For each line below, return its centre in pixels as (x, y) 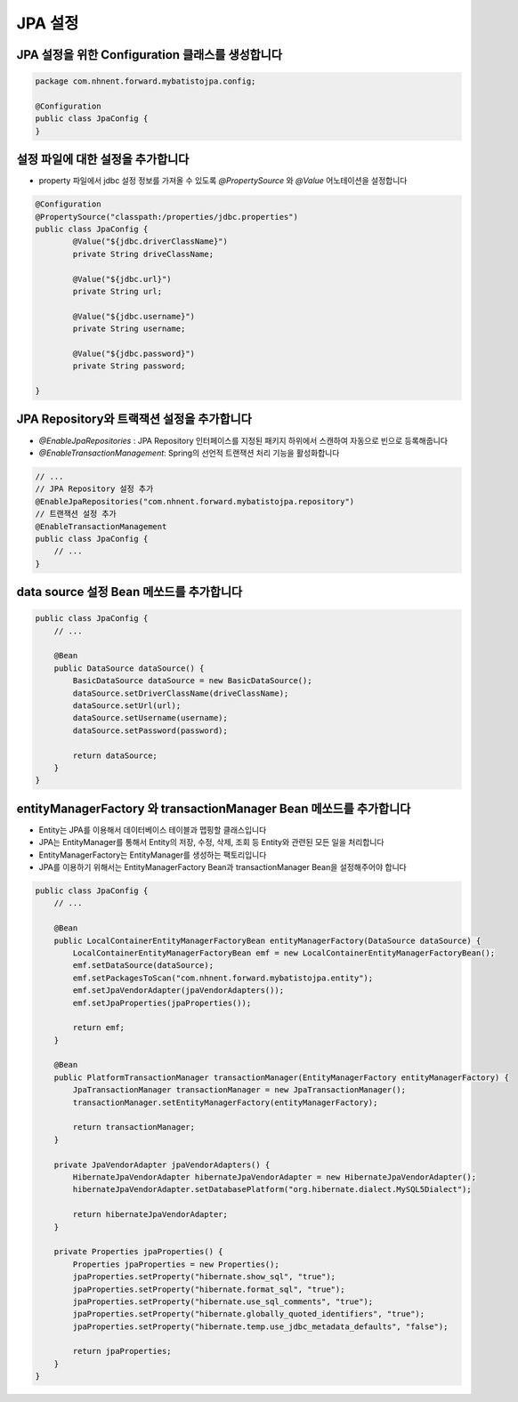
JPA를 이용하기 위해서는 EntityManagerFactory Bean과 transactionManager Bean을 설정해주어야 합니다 (223, 867)
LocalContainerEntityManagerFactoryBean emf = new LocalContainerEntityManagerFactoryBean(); (284, 953)
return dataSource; (115, 755)
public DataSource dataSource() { (129, 668)
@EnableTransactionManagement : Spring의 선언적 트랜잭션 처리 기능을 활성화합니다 (189, 453)
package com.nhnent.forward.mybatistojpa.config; (146, 81)
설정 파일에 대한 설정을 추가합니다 (103, 160)
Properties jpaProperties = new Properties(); (176, 1264)
